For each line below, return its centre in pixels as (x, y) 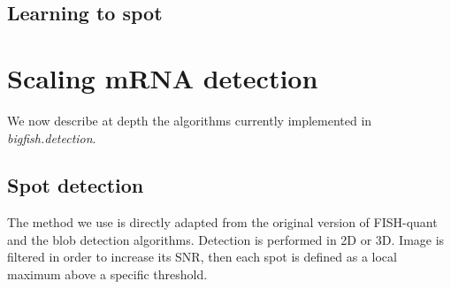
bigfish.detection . (52, 137)
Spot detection (76, 185)
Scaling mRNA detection (163, 77)
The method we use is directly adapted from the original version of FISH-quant (222, 222)
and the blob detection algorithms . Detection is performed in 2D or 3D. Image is (226, 239)
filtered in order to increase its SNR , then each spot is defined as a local (202, 257)
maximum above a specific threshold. (107, 274)
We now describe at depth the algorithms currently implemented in (190, 120)
